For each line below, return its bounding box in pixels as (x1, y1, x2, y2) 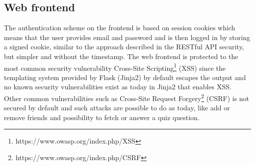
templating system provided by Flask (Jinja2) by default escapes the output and (4, 72, 246, 82)
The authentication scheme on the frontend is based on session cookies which (4, 22, 235, 33)
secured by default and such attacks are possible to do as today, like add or (4, 103, 230, 113)
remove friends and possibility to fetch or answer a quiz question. (4, 112, 200, 122)
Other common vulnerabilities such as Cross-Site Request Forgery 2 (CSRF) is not (4, 92, 250, 103)
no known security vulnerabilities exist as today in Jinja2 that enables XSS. (4, 82, 231, 92)
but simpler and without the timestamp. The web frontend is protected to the (4, 51, 238, 61)
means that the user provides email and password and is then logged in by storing (4, 32, 250, 42)
